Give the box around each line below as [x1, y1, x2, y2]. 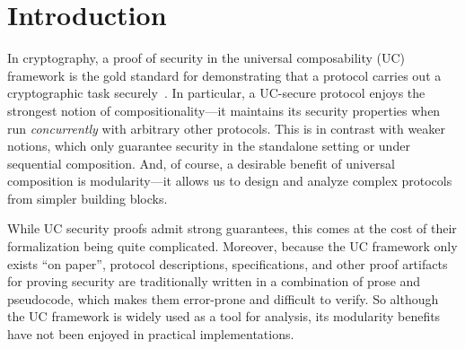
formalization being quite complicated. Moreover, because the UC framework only [7, 237, 458, 256]
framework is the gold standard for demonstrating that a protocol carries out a [7, 65, 442, 84]
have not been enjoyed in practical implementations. [7, 325, 294, 344]
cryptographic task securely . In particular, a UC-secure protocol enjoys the [7, 83, 426, 102]
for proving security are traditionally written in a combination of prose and [7, 272, 421, 291]
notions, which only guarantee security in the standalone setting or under [7, 136, 410, 155]
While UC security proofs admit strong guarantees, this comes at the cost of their [7, 219, 457, 238]
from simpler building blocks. [7, 188, 168, 207]
